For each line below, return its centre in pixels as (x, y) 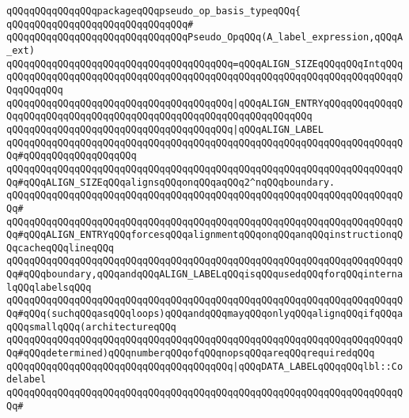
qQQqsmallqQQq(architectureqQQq (91, 327)
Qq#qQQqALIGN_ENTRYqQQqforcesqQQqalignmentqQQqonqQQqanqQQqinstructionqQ (205, 235)
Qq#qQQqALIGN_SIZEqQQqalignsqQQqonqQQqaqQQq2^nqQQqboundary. (171, 182)
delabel (27, 380)
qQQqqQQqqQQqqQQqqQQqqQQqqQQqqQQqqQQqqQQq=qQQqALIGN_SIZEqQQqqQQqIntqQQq (205, 64)
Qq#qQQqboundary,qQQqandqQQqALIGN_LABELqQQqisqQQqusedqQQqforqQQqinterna (205, 275)
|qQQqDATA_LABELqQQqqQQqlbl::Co (318, 366)
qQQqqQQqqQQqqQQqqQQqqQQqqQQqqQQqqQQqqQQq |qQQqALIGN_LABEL (165, 129)
